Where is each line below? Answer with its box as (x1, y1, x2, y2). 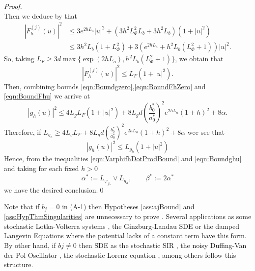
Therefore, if (4, 126, 41, 137)
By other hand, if (4, 240, 56, 250)
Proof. (4, 1, 22, 11)
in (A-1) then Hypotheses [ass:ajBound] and (62, 201, 195, 211)
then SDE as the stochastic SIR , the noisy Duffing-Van (79, 240, 247, 250)
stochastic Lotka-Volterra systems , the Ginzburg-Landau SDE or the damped (4, 221, 239, 231)
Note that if (4, 201, 40, 211)
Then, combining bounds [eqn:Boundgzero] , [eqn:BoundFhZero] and (4, 81, 206, 91)
